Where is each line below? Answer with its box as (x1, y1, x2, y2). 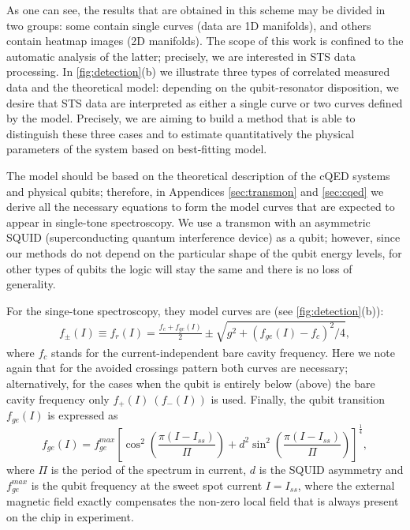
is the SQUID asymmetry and (259, 460, 404, 477)
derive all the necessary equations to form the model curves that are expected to (6, 198, 395, 215)
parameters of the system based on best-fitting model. (6, 141, 267, 157)
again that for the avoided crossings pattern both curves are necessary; (6, 359, 348, 376)
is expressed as (47, 407, 118, 423)
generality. (6, 276, 56, 292)
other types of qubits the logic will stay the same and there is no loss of (6, 260, 352, 276)
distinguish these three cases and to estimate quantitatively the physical (6, 125, 355, 141)
